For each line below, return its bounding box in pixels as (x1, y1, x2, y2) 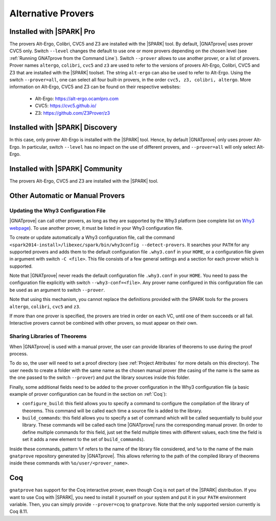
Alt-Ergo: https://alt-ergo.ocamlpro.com (35, 95, 119, 102)
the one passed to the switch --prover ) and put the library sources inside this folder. (9, 374, 190, 380)
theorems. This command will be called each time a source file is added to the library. (22, 408, 202, 414)
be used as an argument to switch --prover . (9, 287, 105, 293)
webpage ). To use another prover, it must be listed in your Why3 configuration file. (9, 225, 183, 231)
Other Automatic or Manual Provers (9, 191, 125, 200)
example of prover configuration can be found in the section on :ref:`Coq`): (9, 391, 167, 397)
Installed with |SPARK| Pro (9, 27, 96, 36)
